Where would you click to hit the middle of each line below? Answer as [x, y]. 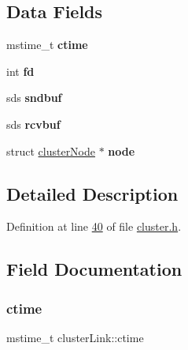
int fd [20, 71]
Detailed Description [92, 193]
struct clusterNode [51, 151]
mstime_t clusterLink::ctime [75, 337]
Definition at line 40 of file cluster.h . [94, 226]
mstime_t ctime [47, 45]
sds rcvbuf [33, 124]
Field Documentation [94, 269]
